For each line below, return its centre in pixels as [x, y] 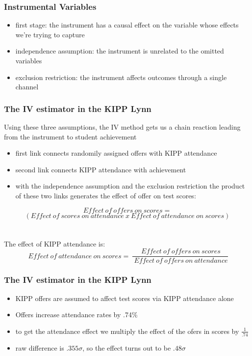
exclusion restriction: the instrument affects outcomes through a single [121, 77]
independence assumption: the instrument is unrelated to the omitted [120, 51]
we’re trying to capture [50, 34]
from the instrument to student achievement [70, 136]
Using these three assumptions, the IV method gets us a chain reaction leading [122, 127]
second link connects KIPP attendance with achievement [101, 169]
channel [27, 87]
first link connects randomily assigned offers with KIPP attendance [116, 153]
